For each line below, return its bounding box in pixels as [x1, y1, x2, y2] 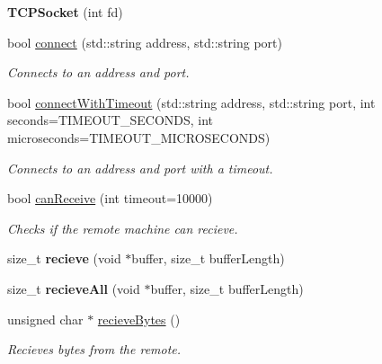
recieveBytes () [97, 309, 181, 328]
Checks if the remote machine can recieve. [7, 218, 238, 237]
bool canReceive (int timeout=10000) [7, 189, 213, 208]
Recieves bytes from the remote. [7, 340, 182, 359]
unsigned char [7, 309, 84, 328]
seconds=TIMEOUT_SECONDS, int [7, 111, 214, 129]
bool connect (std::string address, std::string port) [7, 32, 282, 51]
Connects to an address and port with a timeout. [7, 158, 273, 177]
